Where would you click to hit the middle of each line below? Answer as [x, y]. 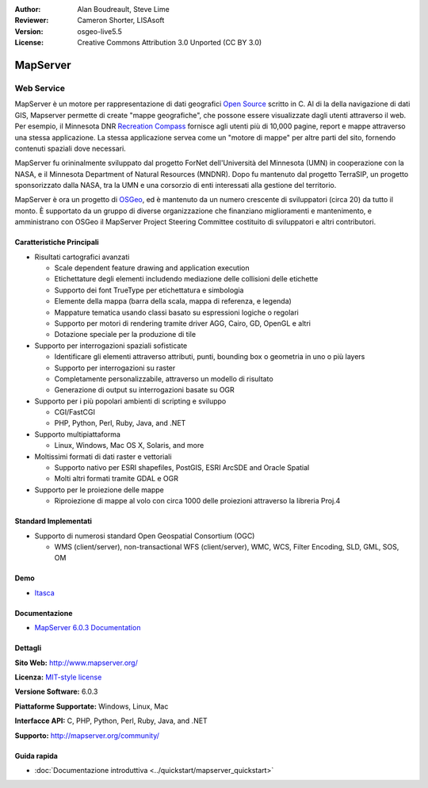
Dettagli [28, 648]
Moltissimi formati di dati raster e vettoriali [103, 457]
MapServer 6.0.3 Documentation [88, 628]
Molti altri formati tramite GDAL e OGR [116, 479]
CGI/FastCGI [75, 412]
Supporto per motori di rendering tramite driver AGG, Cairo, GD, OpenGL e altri [182, 323]
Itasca [44, 593]
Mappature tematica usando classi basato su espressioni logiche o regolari [176, 312]
